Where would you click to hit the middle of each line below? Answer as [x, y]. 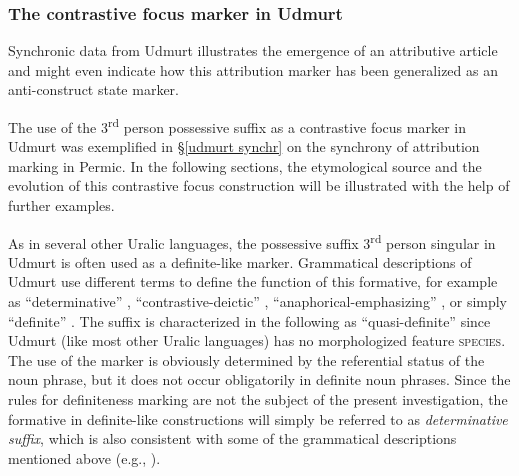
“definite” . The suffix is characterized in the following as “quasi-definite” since [249, 320]
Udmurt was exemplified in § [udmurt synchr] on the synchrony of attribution [244, 146]
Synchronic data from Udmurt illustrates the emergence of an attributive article [253, 50]
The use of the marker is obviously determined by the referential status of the [246, 359]
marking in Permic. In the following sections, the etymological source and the [245, 165]
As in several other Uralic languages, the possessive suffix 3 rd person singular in [252, 241]
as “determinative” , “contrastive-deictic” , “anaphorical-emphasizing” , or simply [258, 301]
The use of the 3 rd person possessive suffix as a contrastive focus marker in [237, 125]
